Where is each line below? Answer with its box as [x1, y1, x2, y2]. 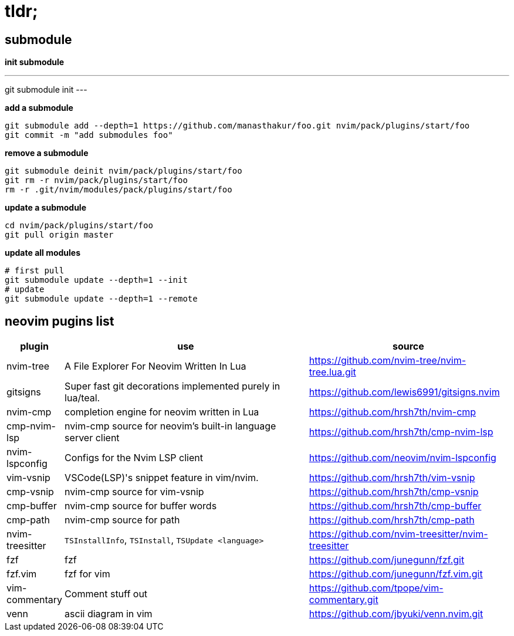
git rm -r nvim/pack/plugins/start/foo [5, 175, 188, 185]
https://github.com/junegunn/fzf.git [309, 554, 465, 566]
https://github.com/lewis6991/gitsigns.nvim [309, 386, 500, 398]
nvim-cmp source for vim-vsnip [65, 486, 204, 498]
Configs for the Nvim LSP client [65, 452, 203, 464]
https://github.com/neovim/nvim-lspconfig [309, 452, 496, 464]
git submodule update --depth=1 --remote [5, 294, 198, 304]
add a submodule [5, 103, 73, 113]
